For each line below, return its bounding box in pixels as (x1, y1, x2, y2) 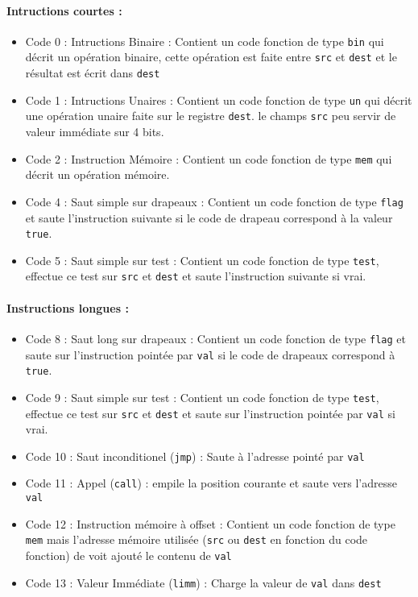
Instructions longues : (6, 299, 129, 316)
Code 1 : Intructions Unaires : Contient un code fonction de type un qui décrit (25, 91, 412, 108)
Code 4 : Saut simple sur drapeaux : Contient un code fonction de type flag (25, 193, 404, 209)
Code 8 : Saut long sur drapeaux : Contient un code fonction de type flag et (25, 330, 406, 346)
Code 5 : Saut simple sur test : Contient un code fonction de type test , (25, 251, 379, 268)
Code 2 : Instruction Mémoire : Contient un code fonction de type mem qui (25, 150, 392, 167)
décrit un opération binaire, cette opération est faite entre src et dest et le (25, 48, 397, 65)
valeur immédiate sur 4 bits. (25, 123, 164, 140)
